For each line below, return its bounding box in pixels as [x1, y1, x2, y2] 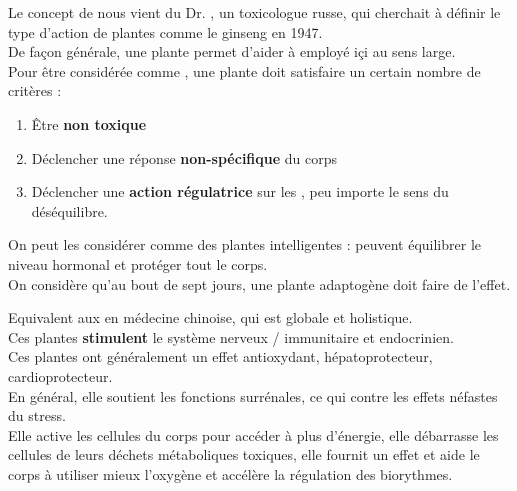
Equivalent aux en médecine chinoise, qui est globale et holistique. [8, 307, 413, 328]
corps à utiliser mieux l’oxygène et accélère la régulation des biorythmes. [8, 463, 453, 484]
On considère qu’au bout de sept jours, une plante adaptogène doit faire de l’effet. [8, 273, 511, 294]
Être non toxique [31, 113, 147, 134]
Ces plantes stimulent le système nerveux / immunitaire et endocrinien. [8, 326, 454, 347]
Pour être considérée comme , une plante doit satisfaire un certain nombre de [8, 60, 481, 81]
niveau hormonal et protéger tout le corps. [8, 253, 268, 274]
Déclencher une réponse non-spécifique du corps [31, 147, 338, 168]
